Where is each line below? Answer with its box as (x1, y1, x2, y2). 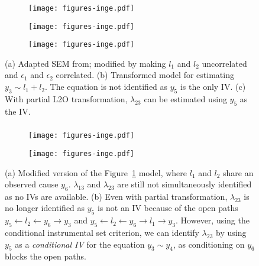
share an (223, 166, 254, 179)
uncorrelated (202, 57, 247, 69)
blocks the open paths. (5, 250, 86, 262)
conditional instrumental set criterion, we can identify (5, 226, 199, 239)
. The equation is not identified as (45, 80, 168, 93)
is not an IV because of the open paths (97, 202, 238, 214)
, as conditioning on (173, 238, 245, 250)
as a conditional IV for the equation (15, 238, 145, 250)
